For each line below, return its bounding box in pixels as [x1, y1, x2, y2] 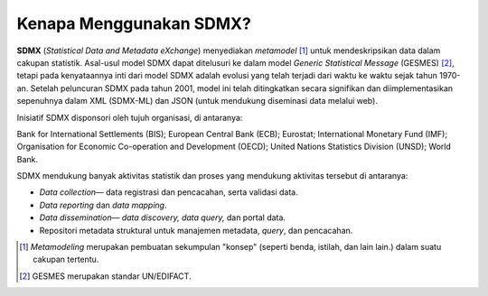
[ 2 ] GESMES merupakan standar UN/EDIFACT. [19, 271, 192, 282]
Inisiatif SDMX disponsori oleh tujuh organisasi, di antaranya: [16, 112, 243, 123]
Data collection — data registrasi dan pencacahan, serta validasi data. [39, 187, 298, 198]
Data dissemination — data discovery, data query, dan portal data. [39, 212, 286, 223]
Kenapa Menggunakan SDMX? [16, 14, 252, 33]
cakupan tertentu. [33, 254, 99, 265]
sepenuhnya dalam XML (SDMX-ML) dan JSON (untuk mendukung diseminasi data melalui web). [16, 96, 379, 106]
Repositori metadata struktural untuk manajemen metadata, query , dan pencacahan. [39, 225, 353, 236]
